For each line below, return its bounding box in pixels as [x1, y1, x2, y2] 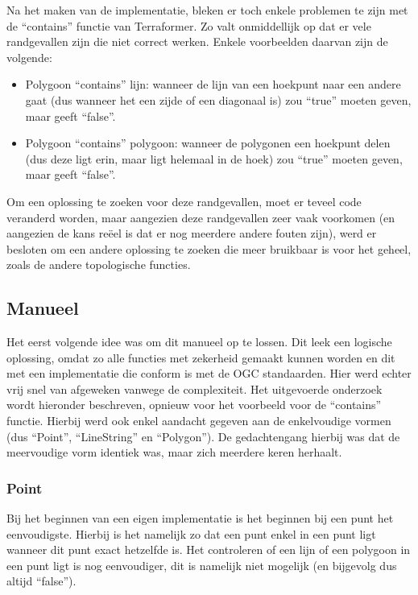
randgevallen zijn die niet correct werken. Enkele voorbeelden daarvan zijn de [6, 33, 388, 50]
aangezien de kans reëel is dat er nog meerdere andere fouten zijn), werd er [6, 225, 377, 242]
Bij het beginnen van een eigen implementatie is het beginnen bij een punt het [6, 510, 394, 527]
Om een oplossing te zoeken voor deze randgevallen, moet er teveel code [6, 192, 362, 209]
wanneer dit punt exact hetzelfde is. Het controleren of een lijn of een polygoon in [6, 541, 411, 558]
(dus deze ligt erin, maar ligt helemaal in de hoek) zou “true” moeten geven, [25, 150, 403, 167]
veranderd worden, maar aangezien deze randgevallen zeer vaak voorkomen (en [6, 209, 395, 225]
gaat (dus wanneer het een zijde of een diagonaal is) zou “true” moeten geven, [25, 91, 412, 108]
